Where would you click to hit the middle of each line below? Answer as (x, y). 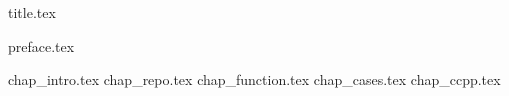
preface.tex (41, 45)
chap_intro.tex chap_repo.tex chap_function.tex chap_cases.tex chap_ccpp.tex (254, 79)
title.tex (32, 12)
